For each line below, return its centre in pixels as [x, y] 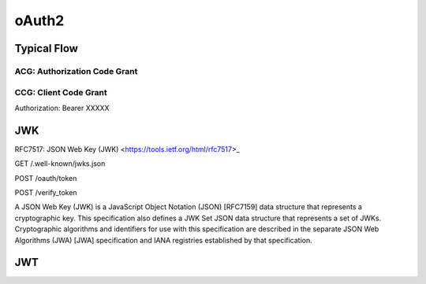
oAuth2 [39, 20]
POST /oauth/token [46, 178]
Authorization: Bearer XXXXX [62, 108]
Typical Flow [47, 48]
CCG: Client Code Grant [61, 92]
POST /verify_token [46, 192]
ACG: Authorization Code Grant [76, 71]
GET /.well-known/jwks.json [60, 164]
